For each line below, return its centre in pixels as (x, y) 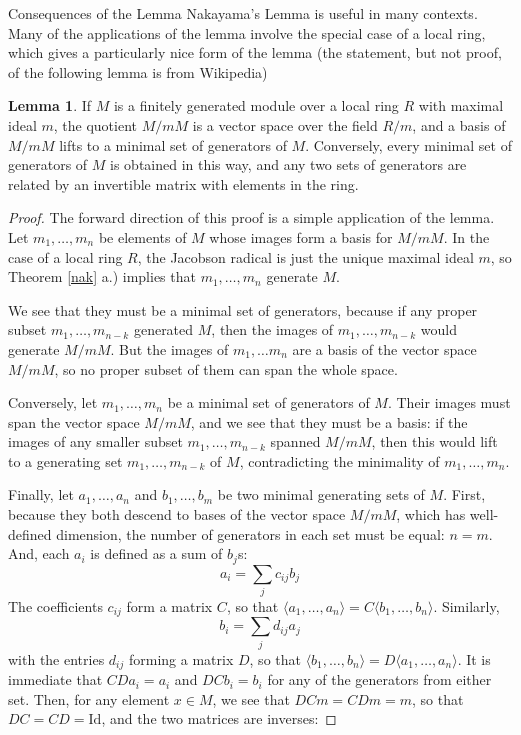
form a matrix (169, 606)
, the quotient (95, 124)
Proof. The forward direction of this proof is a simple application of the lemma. (251, 217)
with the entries (56, 658)
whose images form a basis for (301, 236)
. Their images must (449, 402)
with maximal (461, 105)
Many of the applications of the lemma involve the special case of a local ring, (247, 32)
